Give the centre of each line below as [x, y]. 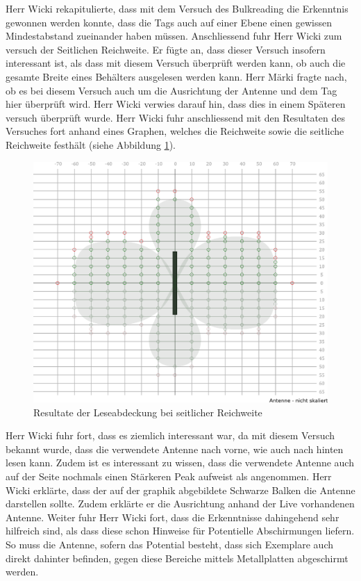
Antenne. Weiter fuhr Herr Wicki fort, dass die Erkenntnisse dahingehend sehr [173, 517]
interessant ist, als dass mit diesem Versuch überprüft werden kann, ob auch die [176, 63]
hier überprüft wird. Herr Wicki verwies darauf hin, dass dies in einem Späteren [176, 104]
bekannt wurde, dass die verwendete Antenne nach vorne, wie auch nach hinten [175, 449]
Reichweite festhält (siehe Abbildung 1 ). [91, 144]
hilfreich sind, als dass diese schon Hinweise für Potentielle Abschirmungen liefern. [180, 531]
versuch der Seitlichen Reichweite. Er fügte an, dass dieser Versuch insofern [166, 49]
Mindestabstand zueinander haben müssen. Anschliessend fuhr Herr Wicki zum [174, 36]
